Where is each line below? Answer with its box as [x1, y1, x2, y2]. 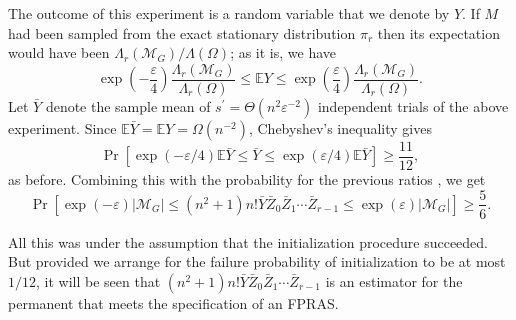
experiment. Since [8, 117, 117, 138]
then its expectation [377, 22, 500, 43]
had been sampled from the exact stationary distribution [8, 22, 356, 43]
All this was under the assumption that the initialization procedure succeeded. [8, 231, 489, 252]
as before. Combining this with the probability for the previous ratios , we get [8, 168, 486, 189]
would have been [8, 42, 110, 63]
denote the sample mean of [45, 95, 211, 116]
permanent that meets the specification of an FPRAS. [8, 292, 339, 313]
